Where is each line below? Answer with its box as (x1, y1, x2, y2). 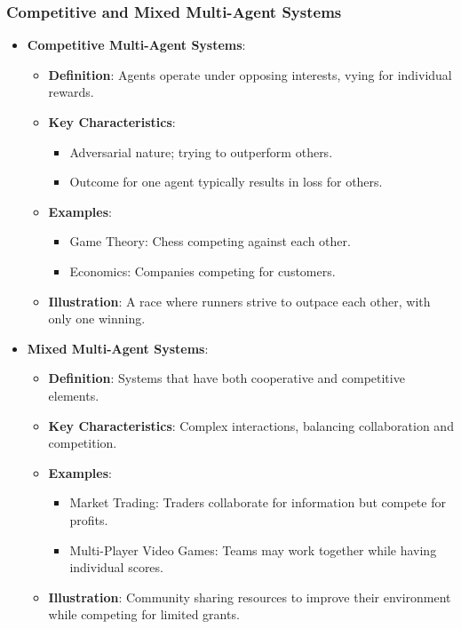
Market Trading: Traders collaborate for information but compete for (69, 493, 446, 512)
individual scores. (69, 558, 163, 577)
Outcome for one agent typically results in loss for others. (69, 172, 383, 191)
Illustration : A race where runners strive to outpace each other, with (48, 291, 431, 310)
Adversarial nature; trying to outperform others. (69, 142, 333, 161)
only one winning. (48, 309, 146, 328)
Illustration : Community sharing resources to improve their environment (48, 587, 451, 606)
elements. (48, 386, 99, 404)
